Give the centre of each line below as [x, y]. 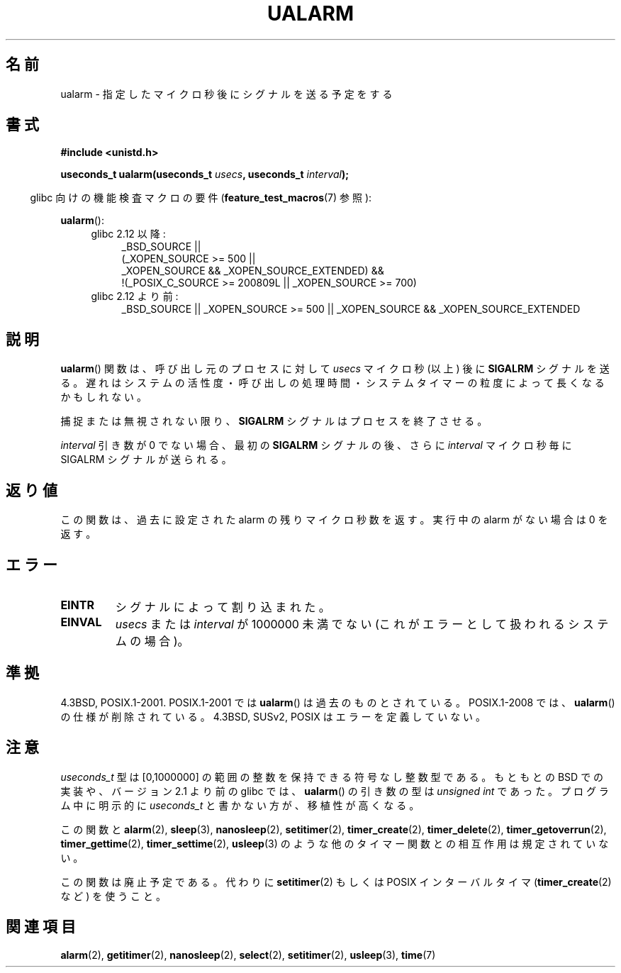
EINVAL [81, 622]
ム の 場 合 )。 [152, 641]
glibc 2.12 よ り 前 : [135, 296]
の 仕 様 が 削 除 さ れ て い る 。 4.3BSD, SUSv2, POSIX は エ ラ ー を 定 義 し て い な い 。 [273, 716]
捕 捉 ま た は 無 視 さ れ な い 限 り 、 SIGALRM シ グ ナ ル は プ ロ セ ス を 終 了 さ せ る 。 [274, 421]
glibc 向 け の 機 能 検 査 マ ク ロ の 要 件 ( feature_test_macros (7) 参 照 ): [201, 198]
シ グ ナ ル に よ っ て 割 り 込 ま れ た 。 [223, 607]
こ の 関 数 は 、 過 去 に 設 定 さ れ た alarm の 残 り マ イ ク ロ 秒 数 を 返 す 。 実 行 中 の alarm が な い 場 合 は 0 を [334, 520]
